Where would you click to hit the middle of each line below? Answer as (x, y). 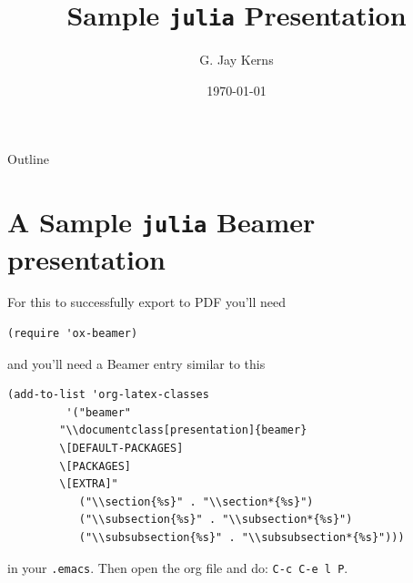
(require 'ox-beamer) (73, 334)
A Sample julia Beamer (161, 222)
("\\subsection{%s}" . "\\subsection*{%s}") (216, 520)
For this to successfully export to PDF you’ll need (147, 302)
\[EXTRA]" (89, 484)
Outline (28, 159)
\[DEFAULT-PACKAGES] (121, 449)
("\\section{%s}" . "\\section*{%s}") (196, 501)
